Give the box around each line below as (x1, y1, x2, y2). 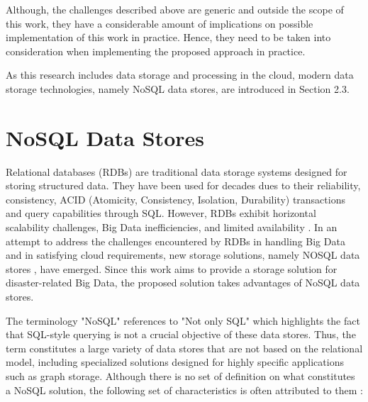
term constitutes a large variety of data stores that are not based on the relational (6, 340, 363, 355)
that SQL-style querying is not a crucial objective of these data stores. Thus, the (6, 327, 356, 342)
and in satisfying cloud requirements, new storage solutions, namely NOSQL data (6, 247, 360, 262)
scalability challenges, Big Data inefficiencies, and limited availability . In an (6, 220, 338, 235)
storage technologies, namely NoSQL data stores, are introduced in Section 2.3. (6, 81, 350, 96)
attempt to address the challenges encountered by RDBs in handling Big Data (6, 233, 345, 248)
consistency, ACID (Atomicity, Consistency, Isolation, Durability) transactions (6, 191, 345, 206)
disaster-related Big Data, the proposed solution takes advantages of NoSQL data (6, 275, 360, 290)
